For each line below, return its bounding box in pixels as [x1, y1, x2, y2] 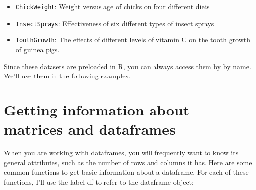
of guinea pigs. [15, 44, 60, 54]
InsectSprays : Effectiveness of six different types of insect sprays [15, 18, 214, 28]
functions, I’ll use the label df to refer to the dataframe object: [4, 176, 194, 187]
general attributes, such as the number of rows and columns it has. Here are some [4, 157, 252, 167]
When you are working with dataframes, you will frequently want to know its [4, 148, 239, 158]
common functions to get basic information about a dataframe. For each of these [4, 167, 249, 177]
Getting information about [4, 99, 190, 119]
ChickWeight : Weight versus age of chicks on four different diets [15, 1, 210, 11]
